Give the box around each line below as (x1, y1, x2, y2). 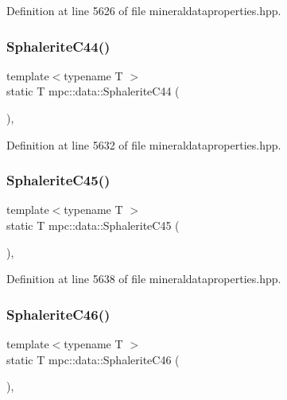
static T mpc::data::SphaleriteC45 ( (6, 217, 180, 233)
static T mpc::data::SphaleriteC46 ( (6, 351, 180, 367)
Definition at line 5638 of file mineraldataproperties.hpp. (6, 270, 281, 287)
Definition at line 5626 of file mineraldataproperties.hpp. (6, 2, 281, 18)
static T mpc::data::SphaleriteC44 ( (6, 83, 180, 99)
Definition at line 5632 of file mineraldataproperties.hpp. (6, 136, 281, 153)
